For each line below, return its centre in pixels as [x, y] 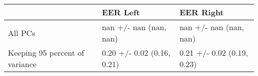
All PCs [22, 33]
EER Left [121, 12]
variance [22, 64]
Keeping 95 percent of [46, 53]
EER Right [202, 12]
